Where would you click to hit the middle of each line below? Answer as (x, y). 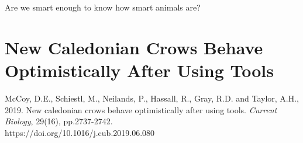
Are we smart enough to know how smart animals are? (103, 7)
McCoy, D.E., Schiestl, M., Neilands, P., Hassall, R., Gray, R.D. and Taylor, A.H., (152, 98)
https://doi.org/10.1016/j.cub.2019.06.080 (80, 132)
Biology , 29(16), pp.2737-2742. (59, 121)
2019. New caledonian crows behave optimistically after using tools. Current (141, 109)
